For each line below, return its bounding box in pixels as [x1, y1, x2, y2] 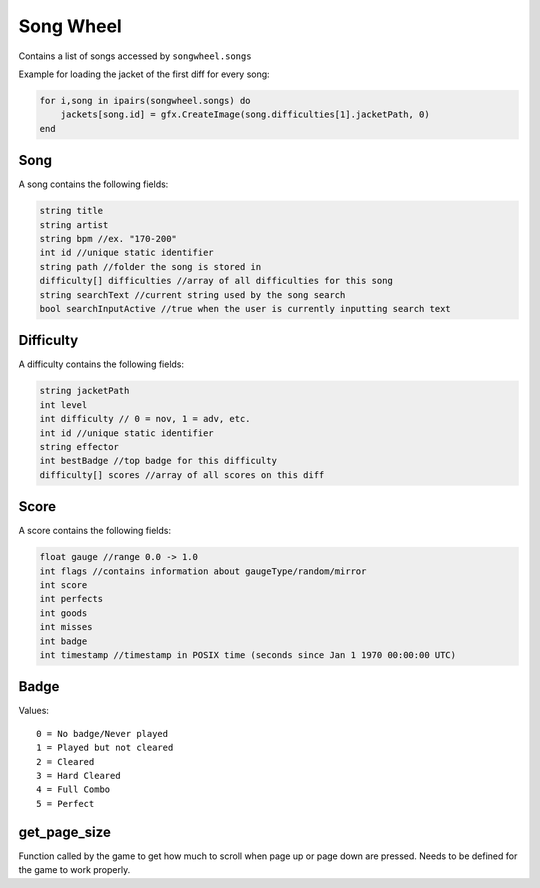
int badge [39, 635, 88, 647]
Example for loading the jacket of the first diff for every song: [18, 68, 270, 80]
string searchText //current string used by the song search [39, 289, 346, 300]
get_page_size [18, 823, 112, 840]
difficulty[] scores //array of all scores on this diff [39, 469, 325, 480]
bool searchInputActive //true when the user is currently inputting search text [39, 303, 452, 314]
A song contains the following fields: [18, 178, 169, 190]
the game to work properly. [18, 864, 131, 876]
